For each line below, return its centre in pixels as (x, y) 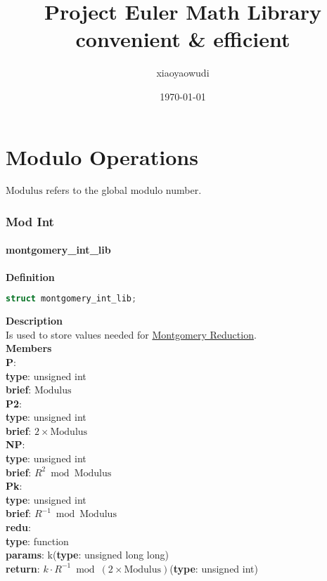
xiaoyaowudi (183, 73)
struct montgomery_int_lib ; (71, 299)
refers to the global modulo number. (124, 190)
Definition (30, 276)
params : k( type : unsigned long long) (87, 555)
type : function (37, 541)
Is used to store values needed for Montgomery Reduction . (131, 334)
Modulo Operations (102, 156)
